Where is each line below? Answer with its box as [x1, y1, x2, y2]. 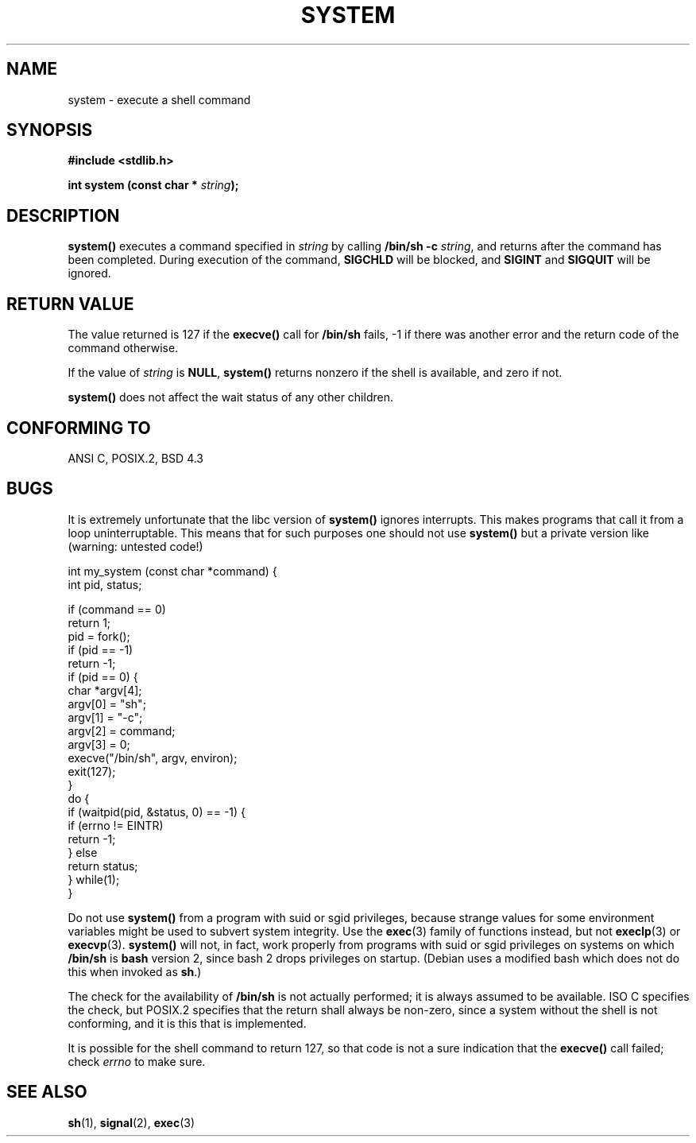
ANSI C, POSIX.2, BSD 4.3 [68, 451, 204, 465]
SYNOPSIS [6, 120, 93, 141]
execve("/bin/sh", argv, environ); [68, 750, 238, 765]
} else [68, 845, 98, 859]
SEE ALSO [6, 1082, 87, 1102]
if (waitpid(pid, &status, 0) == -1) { [68, 804, 246, 819]
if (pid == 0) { [68, 669, 138, 684]
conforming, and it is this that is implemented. [68, 1016, 307, 1030]
